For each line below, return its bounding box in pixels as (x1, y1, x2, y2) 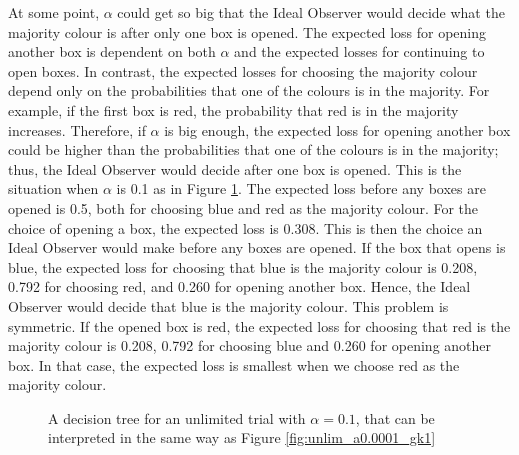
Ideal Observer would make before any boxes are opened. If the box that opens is (8, 237, 506, 258)
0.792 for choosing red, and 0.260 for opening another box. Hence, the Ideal (8, 276, 471, 297)
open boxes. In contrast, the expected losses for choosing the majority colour (8, 60, 478, 81)
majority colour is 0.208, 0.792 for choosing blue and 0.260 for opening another (8, 335, 492, 356)
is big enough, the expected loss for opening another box (164, 119, 511, 140)
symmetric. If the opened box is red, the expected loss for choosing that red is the (8, 315, 511, 336)
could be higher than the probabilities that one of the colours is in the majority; (8, 139, 499, 160)
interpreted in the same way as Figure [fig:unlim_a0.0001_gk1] (48, 427, 436, 448)
